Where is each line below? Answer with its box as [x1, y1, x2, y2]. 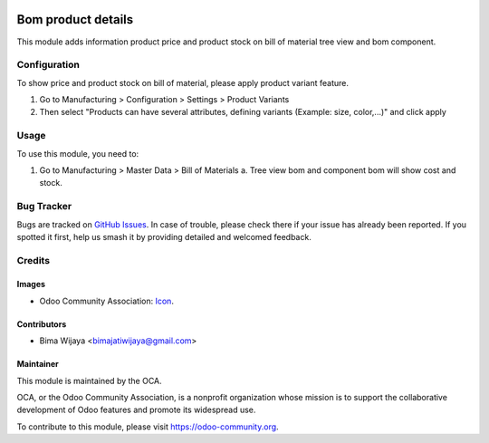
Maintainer [16, 359, 59, 370]
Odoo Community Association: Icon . [39, 295, 174, 306]
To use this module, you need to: [16, 148, 139, 159]
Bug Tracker [16, 200, 72, 213]
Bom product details [16, 12, 134, 27]
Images [16, 279, 45, 290]
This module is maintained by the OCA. [16, 375, 162, 386]
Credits [16, 254, 50, 266]
